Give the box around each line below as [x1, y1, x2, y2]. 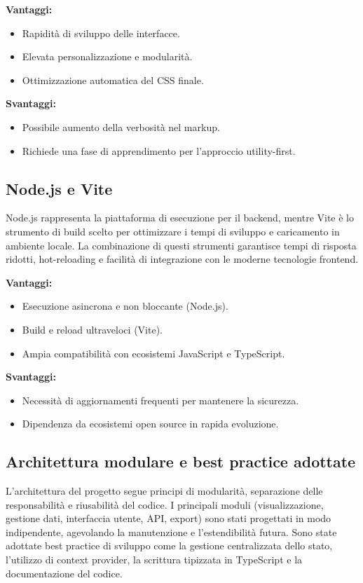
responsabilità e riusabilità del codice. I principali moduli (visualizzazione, [6, 497, 324, 512]
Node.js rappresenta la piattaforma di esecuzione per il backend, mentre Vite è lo [6, 210, 355, 225]
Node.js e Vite [6, 177, 113, 199]
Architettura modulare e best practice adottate [6, 451, 356, 472]
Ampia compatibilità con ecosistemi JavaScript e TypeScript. [22, 345, 285, 360]
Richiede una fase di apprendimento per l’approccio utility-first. [22, 143, 296, 158]
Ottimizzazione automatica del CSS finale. [22, 72, 204, 87]
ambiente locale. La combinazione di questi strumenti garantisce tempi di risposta [6, 238, 357, 252]
